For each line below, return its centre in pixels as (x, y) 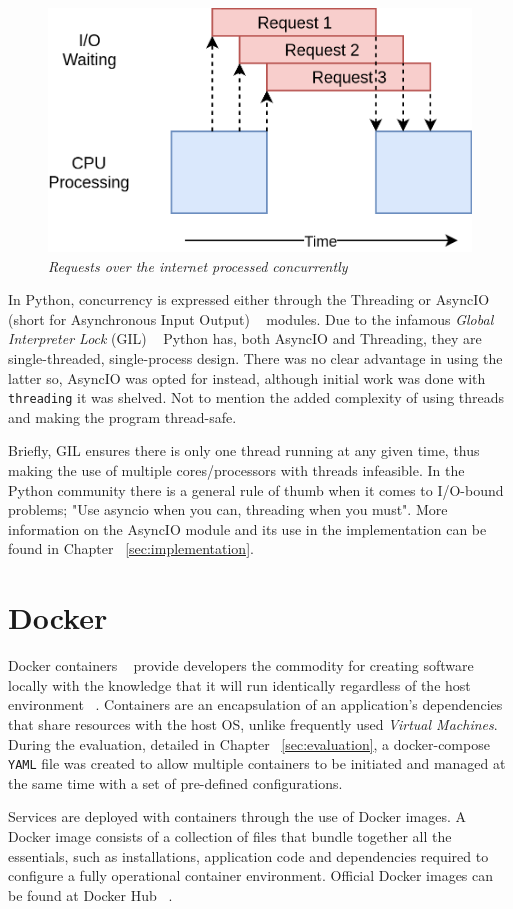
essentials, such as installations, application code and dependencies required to (248, 855)
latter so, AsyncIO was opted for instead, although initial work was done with (247, 377)
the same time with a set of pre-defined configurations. (175, 782)
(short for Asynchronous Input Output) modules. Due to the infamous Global (251, 318)
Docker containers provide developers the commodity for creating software (241, 665)
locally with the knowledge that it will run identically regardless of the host (239, 684)
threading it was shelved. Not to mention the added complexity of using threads (256, 397)
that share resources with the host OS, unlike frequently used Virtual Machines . (253, 723)
